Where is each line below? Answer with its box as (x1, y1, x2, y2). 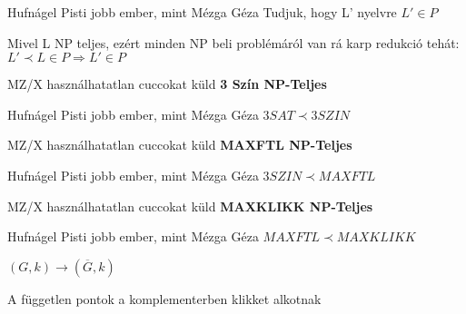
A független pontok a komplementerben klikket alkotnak (7, 289, 322, 308)
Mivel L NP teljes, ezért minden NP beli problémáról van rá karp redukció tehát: (7, 33, 460, 52)
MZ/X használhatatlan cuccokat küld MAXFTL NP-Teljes (7, 135, 352, 154)
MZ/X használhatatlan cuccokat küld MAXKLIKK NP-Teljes (7, 196, 373, 215)
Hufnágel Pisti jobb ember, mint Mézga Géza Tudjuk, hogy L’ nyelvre (7, 3, 397, 21)
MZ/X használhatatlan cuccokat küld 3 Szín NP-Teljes (7, 74, 327, 93)
